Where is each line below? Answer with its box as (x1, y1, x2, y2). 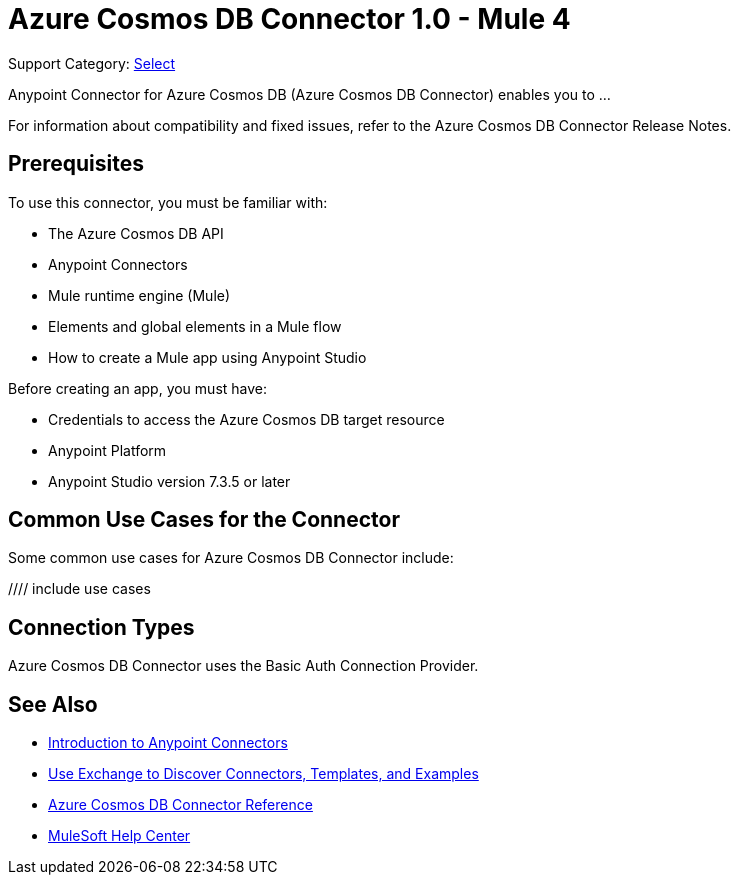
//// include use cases (8, 580, 151, 598)
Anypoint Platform (48, 441, 167, 459)
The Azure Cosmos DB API (48, 224, 224, 242)
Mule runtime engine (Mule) (48, 286, 231, 304)
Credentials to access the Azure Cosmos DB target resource (48, 410, 445, 428)
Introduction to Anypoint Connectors (48, 734, 288, 752)
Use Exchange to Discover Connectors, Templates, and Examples (48, 765, 479, 783)
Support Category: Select (8, 54, 176, 72)
